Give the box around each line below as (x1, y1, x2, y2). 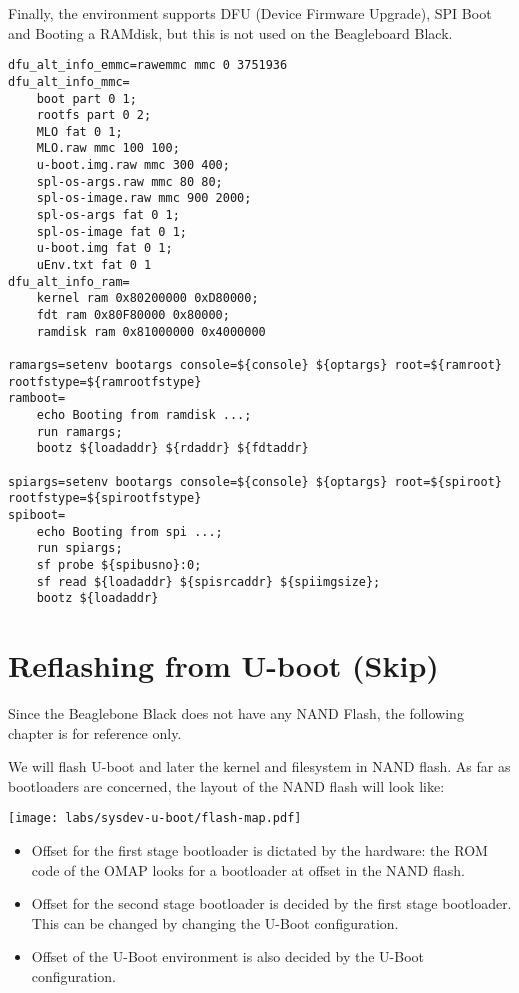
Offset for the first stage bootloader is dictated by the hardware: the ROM (31, 840, 488, 860)
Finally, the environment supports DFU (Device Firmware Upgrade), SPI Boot (8, 3, 492, 23)
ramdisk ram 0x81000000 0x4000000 (36, 324, 266, 339)
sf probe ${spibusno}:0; (36, 557, 202, 572)
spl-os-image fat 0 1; (36, 224, 187, 239)
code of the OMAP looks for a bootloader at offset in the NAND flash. (31, 859, 465, 880)
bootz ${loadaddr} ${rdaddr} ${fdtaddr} (36, 441, 309, 456)
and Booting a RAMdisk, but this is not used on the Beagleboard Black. (8, 22, 453, 43)
